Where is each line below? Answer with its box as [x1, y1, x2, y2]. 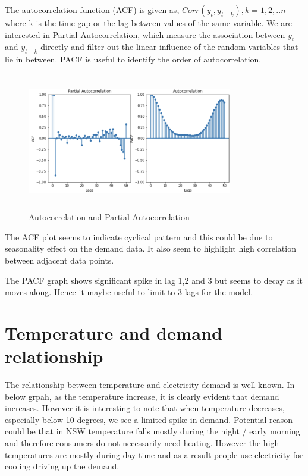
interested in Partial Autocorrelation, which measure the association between [5, 28, 285, 40]
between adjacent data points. [5, 253, 114, 266]
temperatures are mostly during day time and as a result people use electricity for [5, 448, 303, 461]
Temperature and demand [5, 320, 222, 345]
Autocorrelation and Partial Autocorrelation [29, 211, 190, 223]
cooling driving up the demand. [5, 460, 120, 472]
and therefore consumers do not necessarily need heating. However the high [5, 436, 279, 449]
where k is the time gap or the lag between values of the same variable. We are [5, 17, 292, 29]
